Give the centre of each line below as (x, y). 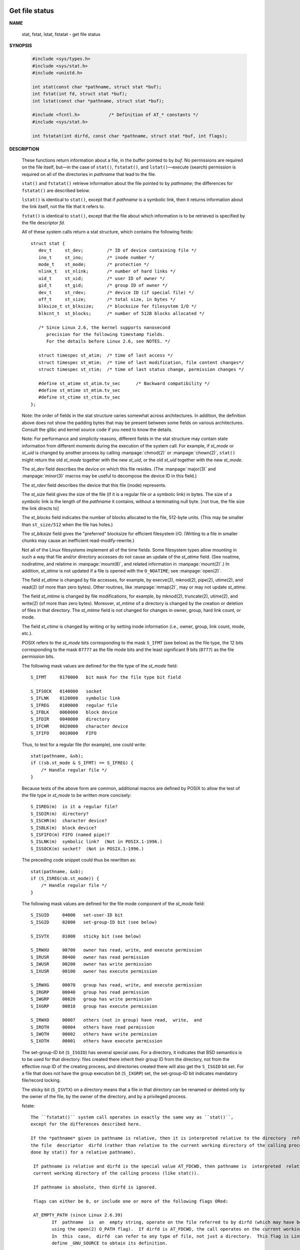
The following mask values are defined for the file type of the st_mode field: (100, 665)
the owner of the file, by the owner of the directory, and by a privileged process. (104, 1096)
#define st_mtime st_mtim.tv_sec (79, 390)
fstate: (28, 1105)
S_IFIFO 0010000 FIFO (64, 733)
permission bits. (38, 656)
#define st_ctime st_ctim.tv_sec (79, 397)
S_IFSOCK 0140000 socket (66, 691)
